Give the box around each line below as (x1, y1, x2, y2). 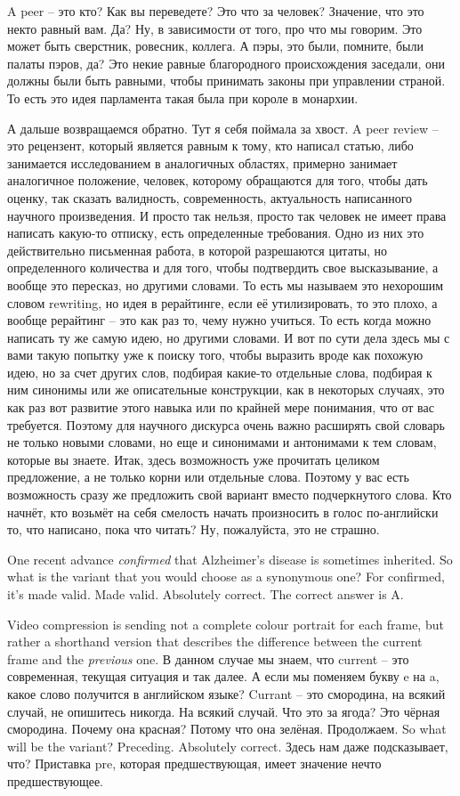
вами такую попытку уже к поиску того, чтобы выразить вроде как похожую (7, 345, 424, 364)
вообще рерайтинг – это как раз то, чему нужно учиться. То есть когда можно (7, 311, 432, 329)
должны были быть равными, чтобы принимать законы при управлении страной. (7, 71, 446, 90)
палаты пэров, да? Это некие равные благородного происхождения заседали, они (7, 53, 445, 72)
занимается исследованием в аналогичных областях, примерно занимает (7, 153, 398, 172)
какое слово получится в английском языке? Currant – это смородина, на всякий (7, 684, 446, 703)
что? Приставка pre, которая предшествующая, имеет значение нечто (7, 754, 382, 773)
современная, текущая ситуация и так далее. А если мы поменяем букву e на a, (7, 667, 440, 686)
